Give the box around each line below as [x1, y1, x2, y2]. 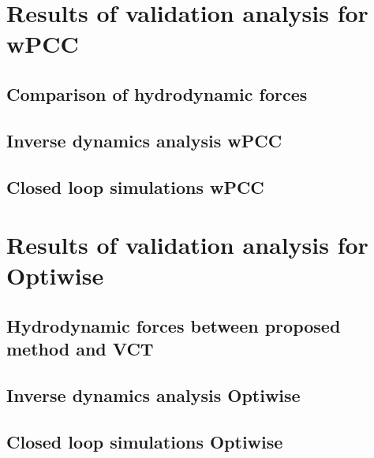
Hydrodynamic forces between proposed [6, 313, 341, 337]
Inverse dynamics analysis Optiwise [6, 383, 301, 408]
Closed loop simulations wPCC [6, 174, 264, 199]
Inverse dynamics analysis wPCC [6, 128, 282, 152]
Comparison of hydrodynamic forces [6, 81, 308, 106]
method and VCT [6, 337, 154, 361]
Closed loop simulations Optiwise [6, 429, 283, 453]
